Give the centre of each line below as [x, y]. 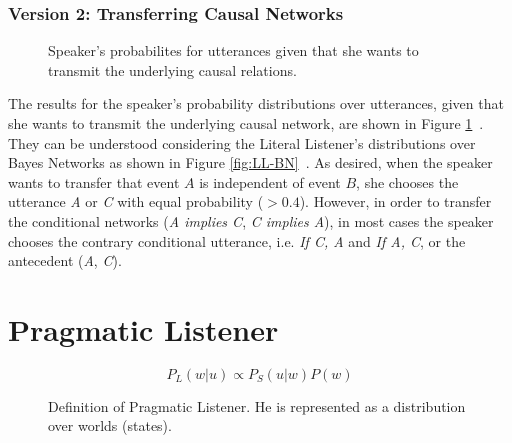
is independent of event [270, 181]
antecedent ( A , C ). [65, 260]
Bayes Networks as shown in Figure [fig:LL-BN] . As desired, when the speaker [250, 162]
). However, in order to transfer [395, 201]
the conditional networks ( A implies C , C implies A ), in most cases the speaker [251, 220]
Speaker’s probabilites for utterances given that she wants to [233, 50]
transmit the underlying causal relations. [172, 69]
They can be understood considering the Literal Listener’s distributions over [242, 142]
